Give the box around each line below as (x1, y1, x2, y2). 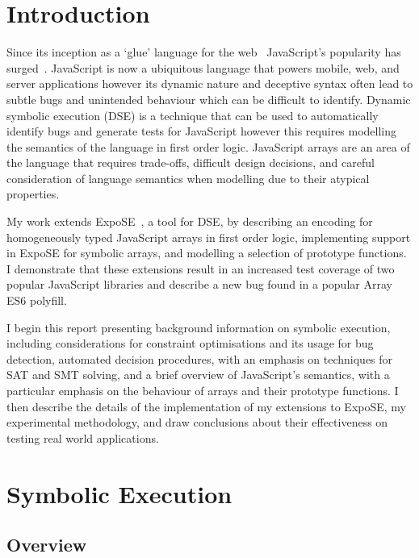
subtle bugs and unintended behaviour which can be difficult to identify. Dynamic (6, 90, 411, 107)
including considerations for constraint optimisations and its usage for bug (6, 335, 374, 352)
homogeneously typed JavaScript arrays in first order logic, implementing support (6, 228, 411, 245)
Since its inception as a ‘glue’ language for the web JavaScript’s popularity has (6, 44, 401, 60)
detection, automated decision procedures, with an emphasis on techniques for (6, 350, 393, 367)
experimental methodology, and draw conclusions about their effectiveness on (6, 414, 388, 431)
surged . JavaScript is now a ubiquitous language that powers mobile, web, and (6, 59, 400, 76)
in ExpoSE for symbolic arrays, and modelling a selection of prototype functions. (6, 244, 407, 261)
